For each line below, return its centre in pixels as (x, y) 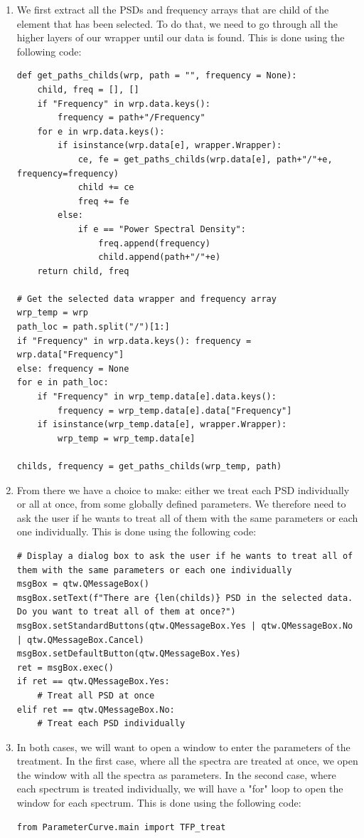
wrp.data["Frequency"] (70, 355)
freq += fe (103, 201)
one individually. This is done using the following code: (136, 531)
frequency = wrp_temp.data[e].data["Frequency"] (175, 410)
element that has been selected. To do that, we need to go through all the (177, 23)
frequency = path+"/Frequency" (132, 118)
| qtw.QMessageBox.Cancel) (80, 640)
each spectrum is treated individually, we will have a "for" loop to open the (180, 789)
